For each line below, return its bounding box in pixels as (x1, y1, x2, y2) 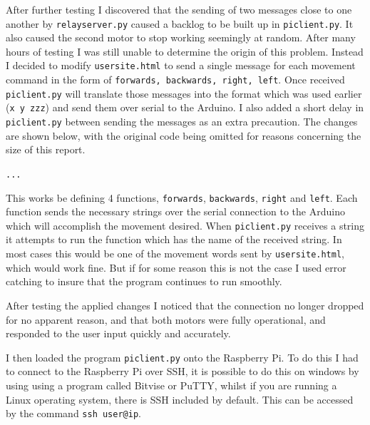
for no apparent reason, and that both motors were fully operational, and (6, 312, 326, 327)
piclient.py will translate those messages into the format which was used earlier (6, 86, 362, 101)
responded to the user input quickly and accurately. (6, 326, 231, 341)
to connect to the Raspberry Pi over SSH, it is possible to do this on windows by (6, 364, 359, 379)
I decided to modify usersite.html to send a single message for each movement (6, 58, 356, 73)
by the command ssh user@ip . (6, 406, 141, 421)
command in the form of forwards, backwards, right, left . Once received (6, 72, 345, 87)
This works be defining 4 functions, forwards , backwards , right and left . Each (6, 190, 358, 205)
